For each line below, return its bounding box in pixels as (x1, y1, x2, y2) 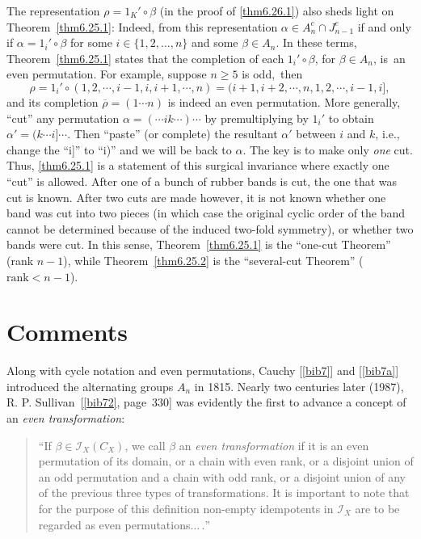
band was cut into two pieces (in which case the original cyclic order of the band (6, 204, 406, 221)
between (296, 125, 336, 142)
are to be (355, 499, 400, 516)
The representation (6, 2, 100, 19)
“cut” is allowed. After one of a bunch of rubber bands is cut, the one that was (6, 172, 398, 189)
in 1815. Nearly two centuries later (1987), (194, 377, 404, 394)
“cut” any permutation (6, 109, 120, 126)
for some (70, 34, 112, 51)
